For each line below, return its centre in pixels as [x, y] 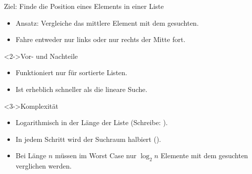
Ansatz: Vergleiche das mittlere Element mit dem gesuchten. [107, 22]
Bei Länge [31, 155]
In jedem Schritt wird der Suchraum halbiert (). [88, 139]
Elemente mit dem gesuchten [204, 155]
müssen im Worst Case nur [96, 155]
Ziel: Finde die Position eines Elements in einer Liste [84, 6]
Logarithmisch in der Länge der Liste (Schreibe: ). [92, 122]
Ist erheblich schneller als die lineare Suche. [81, 89]
